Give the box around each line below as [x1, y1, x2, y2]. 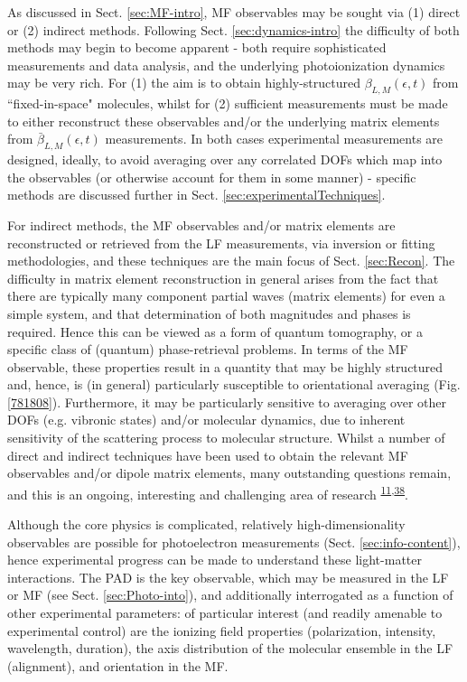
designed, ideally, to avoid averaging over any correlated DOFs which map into [7, 150, 443, 169]
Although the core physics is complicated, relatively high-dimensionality [7, 515, 406, 534]
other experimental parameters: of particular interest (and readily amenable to [7, 603, 443, 622]
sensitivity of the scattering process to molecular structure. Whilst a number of [7, 428, 445, 447]
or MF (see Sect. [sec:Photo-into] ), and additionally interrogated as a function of [7, 585, 453, 604]
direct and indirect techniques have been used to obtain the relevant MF [7, 445, 408, 464]
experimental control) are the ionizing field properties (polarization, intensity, [7, 621, 436, 640]
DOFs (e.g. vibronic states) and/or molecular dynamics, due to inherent [7, 410, 406, 429]
